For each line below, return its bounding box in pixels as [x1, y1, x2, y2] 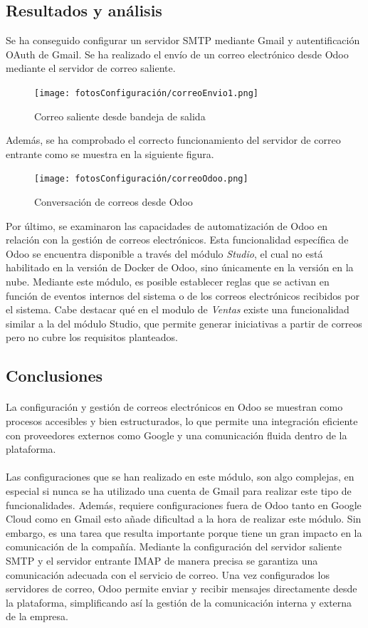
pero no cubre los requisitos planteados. [6, 330, 178, 345]
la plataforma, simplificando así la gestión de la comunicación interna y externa [6, 595, 352, 609]
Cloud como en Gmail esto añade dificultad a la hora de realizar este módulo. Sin [6, 511, 362, 526]
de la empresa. [6, 609, 68, 624]
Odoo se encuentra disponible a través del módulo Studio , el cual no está [6, 246, 323, 261]
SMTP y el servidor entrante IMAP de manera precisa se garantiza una [6, 553, 318, 567]
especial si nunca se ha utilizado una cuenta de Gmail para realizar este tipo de [6, 483, 352, 498]
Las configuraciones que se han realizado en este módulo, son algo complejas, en [6, 469, 354, 484]
